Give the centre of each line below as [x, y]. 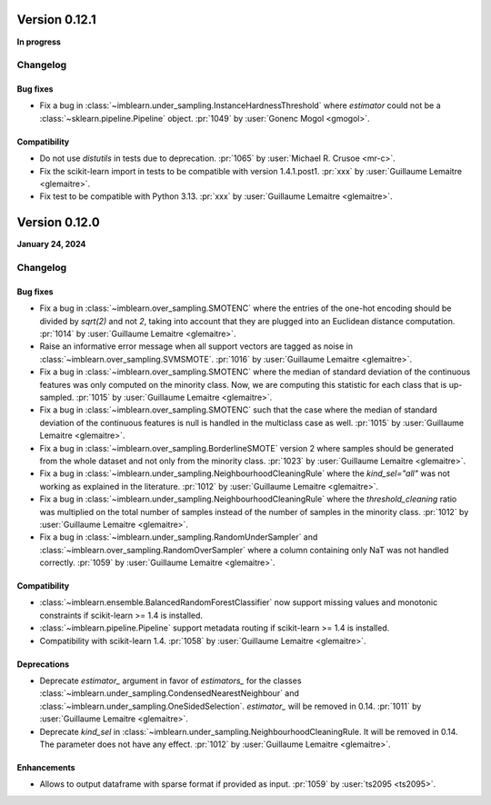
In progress [39, 42]
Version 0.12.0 [58, 223]
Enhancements [46, 767]
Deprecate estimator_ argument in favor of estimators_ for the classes [170, 681]
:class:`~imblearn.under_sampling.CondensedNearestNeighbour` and [170, 693]
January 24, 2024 [51, 244]
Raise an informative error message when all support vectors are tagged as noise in [196, 346]
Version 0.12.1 [56, 20]
